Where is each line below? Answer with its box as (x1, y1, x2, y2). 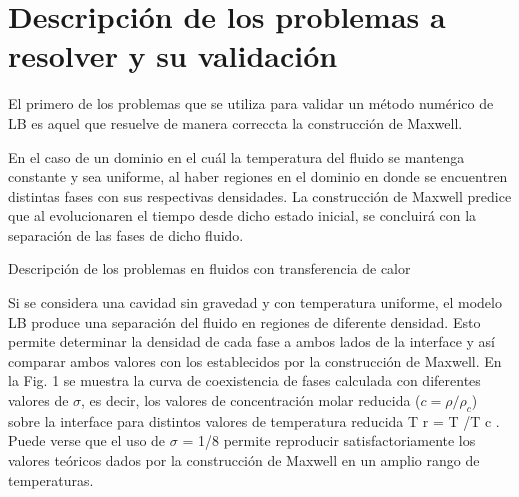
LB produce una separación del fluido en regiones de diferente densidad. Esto (8, 311, 481, 332)
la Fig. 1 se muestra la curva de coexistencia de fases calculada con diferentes (8, 370, 481, 391)
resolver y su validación (8, 35, 338, 76)
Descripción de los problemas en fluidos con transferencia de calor (8, 258, 411, 279)
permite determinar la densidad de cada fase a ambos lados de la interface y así (8, 331, 496, 352)
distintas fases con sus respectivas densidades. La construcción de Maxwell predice (8, 185, 512, 206)
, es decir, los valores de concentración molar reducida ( (81, 390, 421, 411)
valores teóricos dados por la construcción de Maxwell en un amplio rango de (8, 450, 480, 471)
